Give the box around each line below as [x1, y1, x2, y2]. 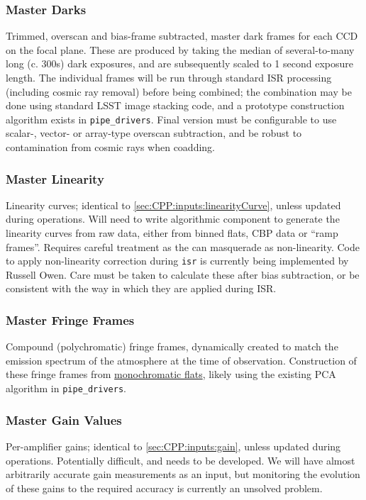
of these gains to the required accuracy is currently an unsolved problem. [6, 480, 323, 495]
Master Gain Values [6, 411, 122, 428]
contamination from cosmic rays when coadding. [6, 140, 216, 155]
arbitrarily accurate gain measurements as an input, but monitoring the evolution [6, 467, 360, 482]
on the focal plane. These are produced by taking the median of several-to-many [6, 42, 355, 57]
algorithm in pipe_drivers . [6, 381, 126, 396]
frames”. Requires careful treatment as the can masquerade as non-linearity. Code [6, 239, 360, 254]
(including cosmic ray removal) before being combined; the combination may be [6, 84, 352, 99]
